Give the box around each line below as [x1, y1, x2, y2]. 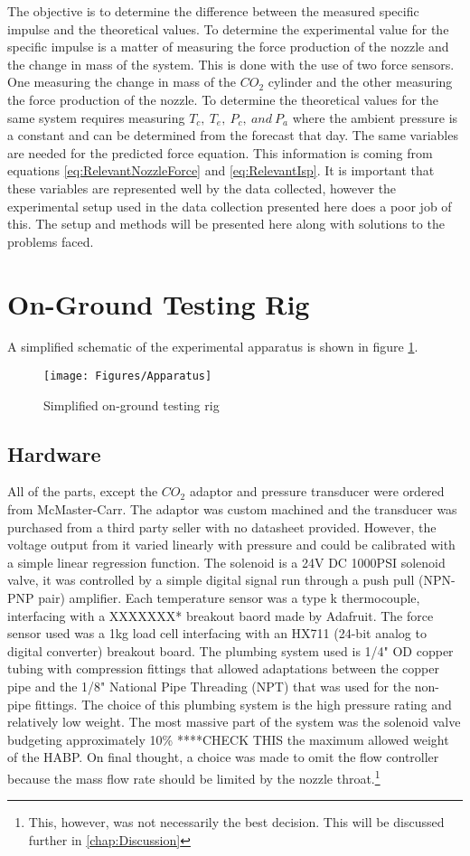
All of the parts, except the [7, 482, 158, 501]
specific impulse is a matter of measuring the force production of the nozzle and [7, 37, 449, 56]
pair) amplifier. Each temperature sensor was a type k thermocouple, [38, 588, 420, 607]
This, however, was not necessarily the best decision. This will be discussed [28, 813, 445, 832]
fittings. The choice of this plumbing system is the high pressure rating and [34, 694, 452, 713]
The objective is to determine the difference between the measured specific [7, 2, 419, 20]
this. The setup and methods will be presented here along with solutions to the [7, 214, 445, 233]
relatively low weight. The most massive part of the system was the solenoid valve [7, 712, 461, 731]
